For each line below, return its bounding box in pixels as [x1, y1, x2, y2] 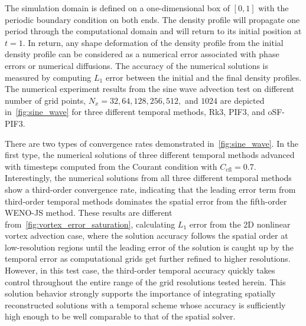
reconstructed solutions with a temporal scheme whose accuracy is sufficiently [5, 298, 286, 311]
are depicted [220, 94, 265, 106]
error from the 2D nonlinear [189, 218, 291, 230]
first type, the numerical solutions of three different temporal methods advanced [5, 149, 295, 161]
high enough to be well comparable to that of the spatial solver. [5, 310, 236, 322]
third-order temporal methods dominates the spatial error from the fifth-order [5, 195, 287, 207]
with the [258, 2, 289, 14]
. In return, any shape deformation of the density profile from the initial [22, 36, 284, 48]
